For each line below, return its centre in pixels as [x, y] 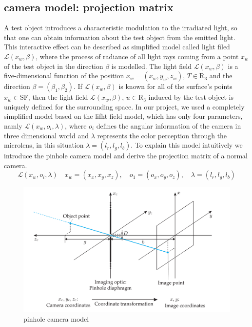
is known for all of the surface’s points [175, 86]
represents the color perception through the [162, 135]
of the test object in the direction [54, 66]
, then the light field [58, 97]
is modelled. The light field [151, 66]
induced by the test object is [191, 97]
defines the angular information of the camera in [169, 125]
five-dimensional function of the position [64, 76]
